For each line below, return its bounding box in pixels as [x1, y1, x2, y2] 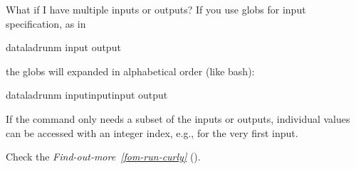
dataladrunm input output [6, 40, 121, 55]
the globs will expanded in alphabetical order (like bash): [6, 63, 255, 78]
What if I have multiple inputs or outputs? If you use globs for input [6, 2, 306, 16]
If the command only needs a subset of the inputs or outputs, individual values [6, 111, 350, 126]
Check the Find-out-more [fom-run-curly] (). [6, 149, 201, 164]
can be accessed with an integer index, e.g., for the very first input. [6, 125, 298, 140]
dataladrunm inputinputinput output [6, 87, 168, 102]
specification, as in [6, 16, 86, 31]
